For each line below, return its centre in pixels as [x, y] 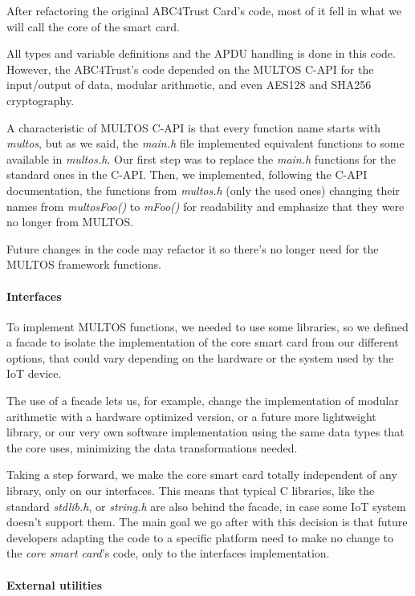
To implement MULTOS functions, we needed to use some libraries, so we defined [207, 326]
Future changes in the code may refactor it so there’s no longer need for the [193, 248]
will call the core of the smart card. [94, 26]
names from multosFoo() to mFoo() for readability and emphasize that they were [205, 206]
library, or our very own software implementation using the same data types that [205, 432]
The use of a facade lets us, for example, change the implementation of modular [203, 401]
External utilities [55, 584]
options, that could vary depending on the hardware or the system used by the [200, 357]
